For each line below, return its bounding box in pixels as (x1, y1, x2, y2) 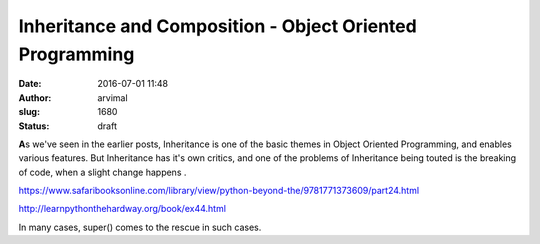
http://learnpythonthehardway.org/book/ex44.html (18, 203, 227, 215)
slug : (18, 106, 40, 118)
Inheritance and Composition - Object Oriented (18, 15, 417, 37)
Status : (18, 120, 50, 132)
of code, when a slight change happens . (18, 166, 187, 178)
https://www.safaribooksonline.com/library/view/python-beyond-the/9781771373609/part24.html (18, 185, 420, 197)
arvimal (97, 91, 129, 104)
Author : (18, 91, 52, 104)
